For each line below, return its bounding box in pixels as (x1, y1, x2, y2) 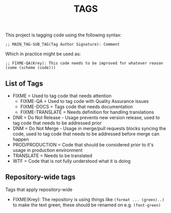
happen (12, 136, 29, 142)
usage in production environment (12, 147, 83, 153)
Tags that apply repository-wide (5, 186, 72, 193)
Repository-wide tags (5, 173, 76, 182)
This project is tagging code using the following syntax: (5, 32, 122, 38)
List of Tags (5, 79, 43, 88)
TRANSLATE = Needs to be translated (12, 153, 93, 159)
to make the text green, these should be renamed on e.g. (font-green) (12, 202, 161, 208)
